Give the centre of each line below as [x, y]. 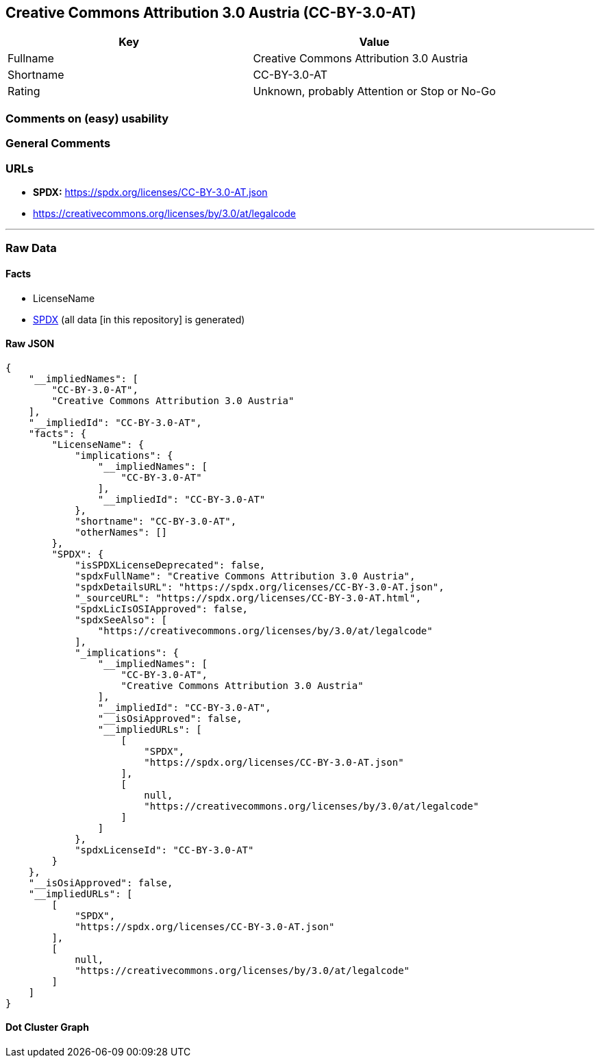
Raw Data [31, 248]
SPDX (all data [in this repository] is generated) [139, 319]
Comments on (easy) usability [87, 118]
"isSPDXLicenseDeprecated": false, [170, 565]
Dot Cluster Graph [47, 1027]
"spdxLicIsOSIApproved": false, [162, 609]
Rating [24, 91]
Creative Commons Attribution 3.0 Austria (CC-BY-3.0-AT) [211, 13]
